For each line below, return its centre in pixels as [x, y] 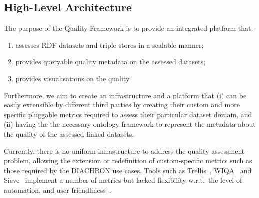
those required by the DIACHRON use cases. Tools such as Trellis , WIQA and [128, 170]
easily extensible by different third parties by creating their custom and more [122, 105]
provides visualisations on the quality [73, 78]
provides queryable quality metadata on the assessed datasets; [111, 61]
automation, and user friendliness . [58, 189]
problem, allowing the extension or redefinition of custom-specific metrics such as [128, 160]
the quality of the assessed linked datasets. [69, 134]
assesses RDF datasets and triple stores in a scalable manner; [110, 45]
